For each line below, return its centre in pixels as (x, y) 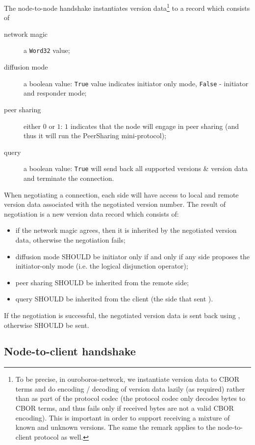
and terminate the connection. (69, 178)
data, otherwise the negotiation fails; (70, 239)
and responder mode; (55, 93)
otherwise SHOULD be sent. (47, 325)
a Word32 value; (47, 50)
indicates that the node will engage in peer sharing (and (155, 126)
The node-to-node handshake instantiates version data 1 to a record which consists (127, 7)
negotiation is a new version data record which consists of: (91, 213)
